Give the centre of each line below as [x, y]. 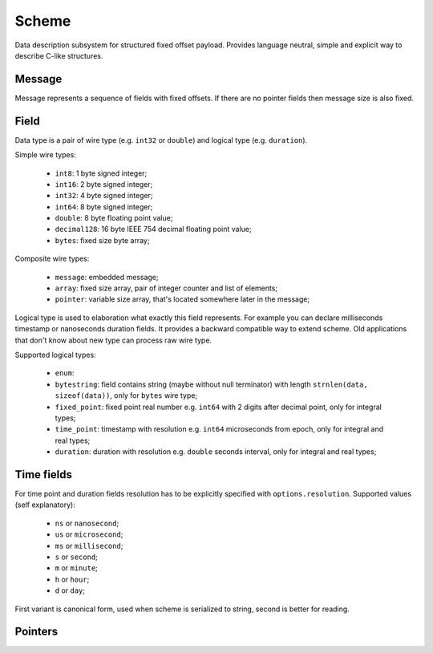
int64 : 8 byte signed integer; [104, 207]
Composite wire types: [52, 259]
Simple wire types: [45, 155]
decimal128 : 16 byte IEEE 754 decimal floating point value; [153, 229]
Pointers [36, 632]
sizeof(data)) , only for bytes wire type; [126, 395]
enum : [65, 373]
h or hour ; [72, 579]
